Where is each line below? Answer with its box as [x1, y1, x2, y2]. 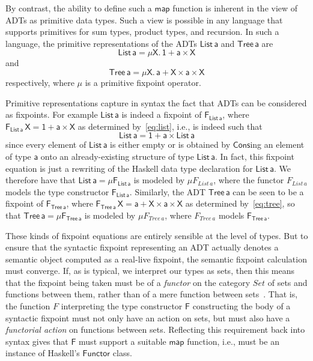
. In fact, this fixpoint [214, 150, 294, 162]
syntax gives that [5, 335, 68, 347]
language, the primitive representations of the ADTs [5, 37, 198, 49]
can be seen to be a [232, 185, 304, 198]
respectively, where [5, 76, 74, 88]
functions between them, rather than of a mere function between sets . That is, [5, 288, 298, 300]
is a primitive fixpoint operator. [85, 76, 201, 88]
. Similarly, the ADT [129, 185, 206, 198]
